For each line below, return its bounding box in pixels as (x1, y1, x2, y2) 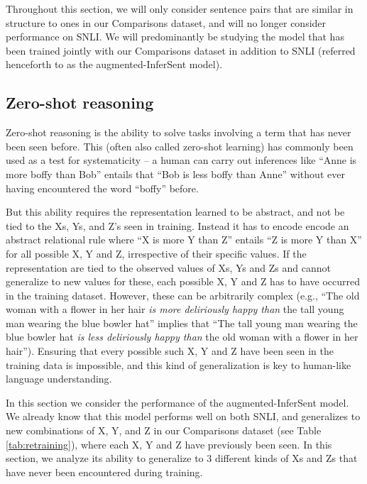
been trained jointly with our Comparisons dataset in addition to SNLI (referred (6, 43, 356, 57)
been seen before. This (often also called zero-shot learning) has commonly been (6, 138, 354, 153)
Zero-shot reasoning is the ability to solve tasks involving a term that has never (6, 125, 351, 140)
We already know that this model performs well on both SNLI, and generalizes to (6, 409, 361, 424)
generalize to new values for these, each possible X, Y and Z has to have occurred (6, 274, 361, 289)
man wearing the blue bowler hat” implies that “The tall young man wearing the (6, 315, 358, 330)
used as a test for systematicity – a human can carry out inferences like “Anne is (6, 153, 357, 167)
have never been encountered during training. (6, 464, 203, 479)
